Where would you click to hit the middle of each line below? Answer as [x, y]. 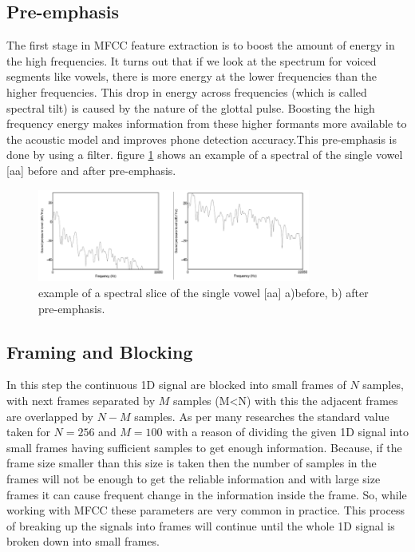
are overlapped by [50, 416]
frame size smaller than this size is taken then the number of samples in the [192, 463]
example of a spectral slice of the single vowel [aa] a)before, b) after [204, 292]
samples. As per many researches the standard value [262, 416]
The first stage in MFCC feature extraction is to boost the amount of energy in [201, 45]
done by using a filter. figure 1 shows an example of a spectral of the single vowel [205, 155]
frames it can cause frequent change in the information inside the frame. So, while [207, 494]
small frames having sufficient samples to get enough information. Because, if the [204, 447]
